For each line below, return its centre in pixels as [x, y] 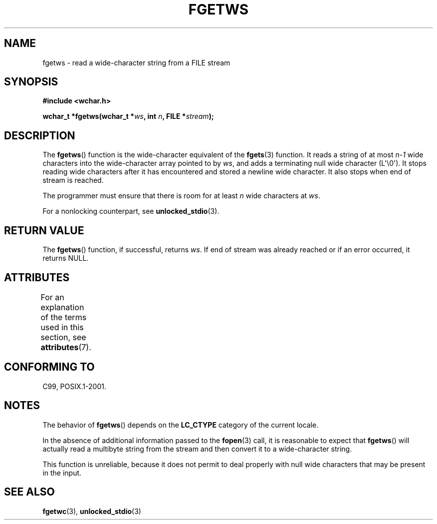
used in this [62, 327]
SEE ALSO [29, 492]
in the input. [62, 473]
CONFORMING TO [49, 367]
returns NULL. [66, 258]
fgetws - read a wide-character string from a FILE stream [136, 62]
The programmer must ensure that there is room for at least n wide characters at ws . [181, 196]
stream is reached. [73, 180]
